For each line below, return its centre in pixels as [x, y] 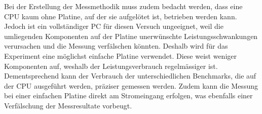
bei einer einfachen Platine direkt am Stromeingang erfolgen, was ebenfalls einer [128, 96]
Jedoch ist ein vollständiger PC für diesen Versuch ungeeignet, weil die [114, 26]
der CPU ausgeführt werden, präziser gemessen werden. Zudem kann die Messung [131, 85]
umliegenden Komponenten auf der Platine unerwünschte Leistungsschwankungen [131, 36]
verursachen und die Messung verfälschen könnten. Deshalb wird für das [116, 46]
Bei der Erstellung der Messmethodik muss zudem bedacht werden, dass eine [123, 6]
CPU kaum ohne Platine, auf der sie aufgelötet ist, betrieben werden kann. [121, 16]
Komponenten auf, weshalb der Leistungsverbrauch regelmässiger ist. [111, 66]
